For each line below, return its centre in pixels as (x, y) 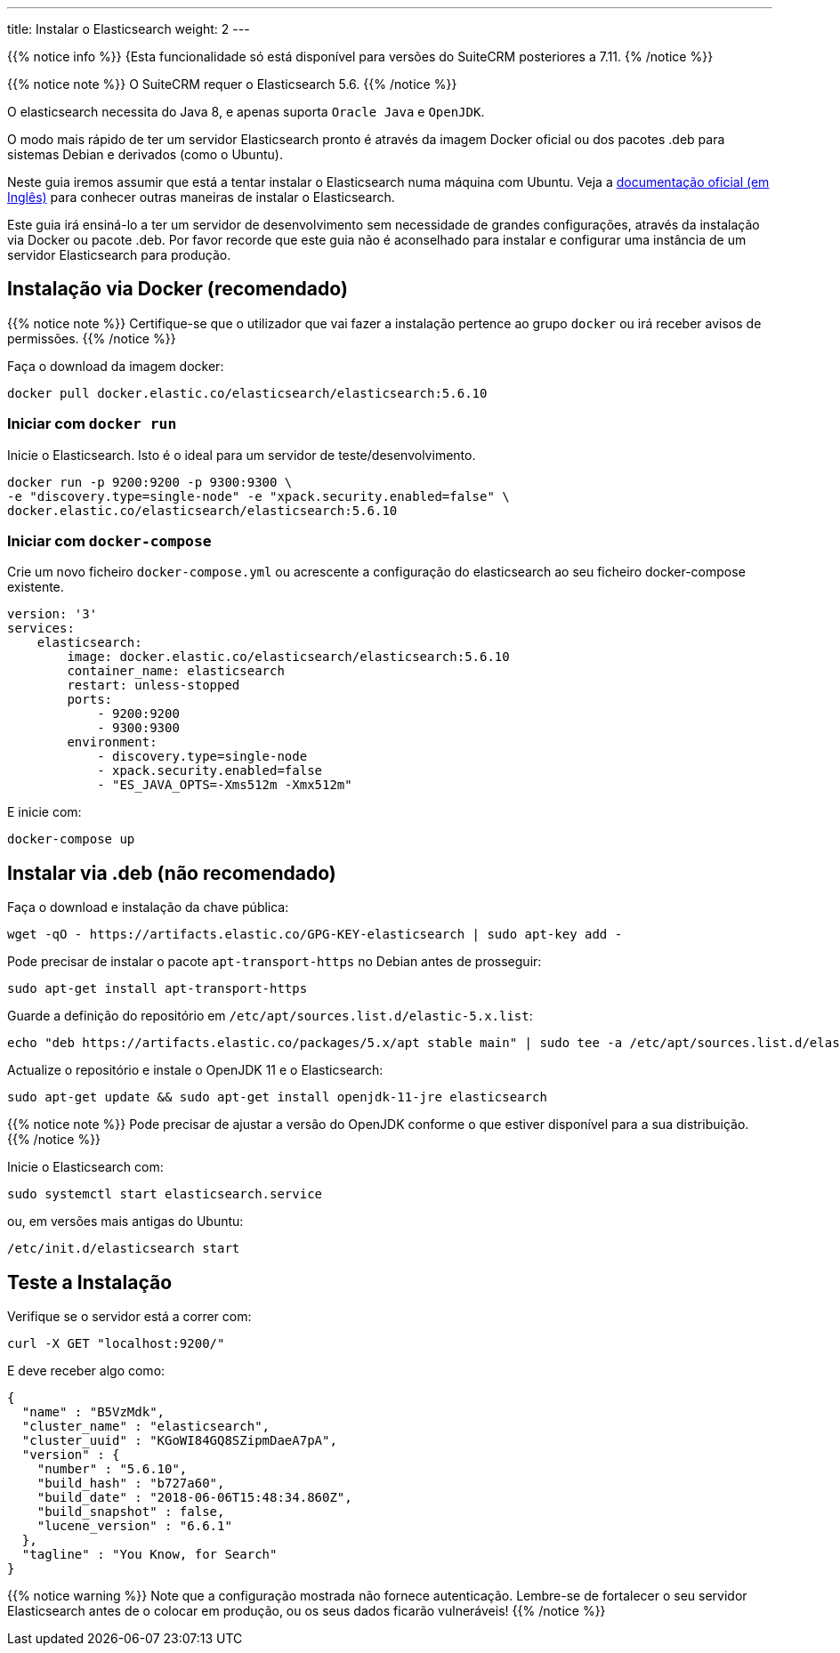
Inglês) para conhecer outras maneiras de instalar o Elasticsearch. (201, 197)
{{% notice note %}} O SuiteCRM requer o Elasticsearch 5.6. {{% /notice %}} (232, 84)
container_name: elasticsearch (176, 671)
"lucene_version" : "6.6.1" (134, 1526)
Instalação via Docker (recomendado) (178, 289)
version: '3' (52, 614)
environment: (112, 742)
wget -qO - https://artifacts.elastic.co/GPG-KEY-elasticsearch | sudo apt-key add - (315, 935)
